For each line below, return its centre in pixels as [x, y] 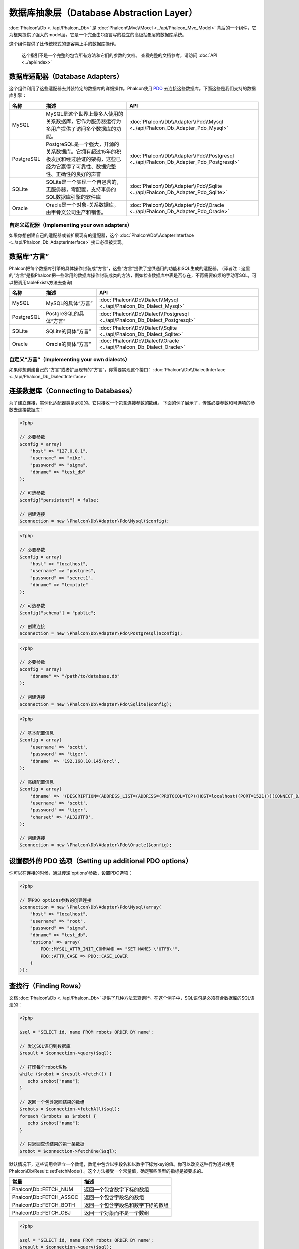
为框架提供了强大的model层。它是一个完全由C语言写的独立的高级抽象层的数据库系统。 [98, 34]
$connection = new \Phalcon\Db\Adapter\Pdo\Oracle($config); [96, 845]
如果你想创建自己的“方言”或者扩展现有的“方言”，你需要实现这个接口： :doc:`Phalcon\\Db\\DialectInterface [117, 369]
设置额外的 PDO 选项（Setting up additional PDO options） [101, 861]
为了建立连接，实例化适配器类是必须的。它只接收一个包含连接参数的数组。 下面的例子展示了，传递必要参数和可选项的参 [132, 403]
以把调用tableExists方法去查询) [41, 282]
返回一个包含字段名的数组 [114, 1197]
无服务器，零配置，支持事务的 [81, 189]
